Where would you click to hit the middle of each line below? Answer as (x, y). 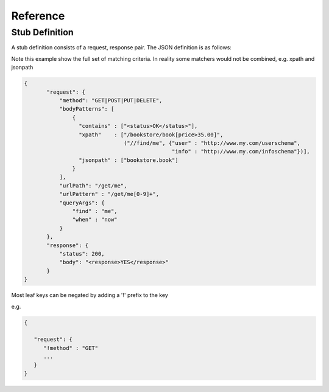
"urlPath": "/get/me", (93, 185)
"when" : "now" (95, 220)
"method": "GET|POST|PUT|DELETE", (111, 100)
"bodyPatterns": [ (87, 109)
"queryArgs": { (82, 203)
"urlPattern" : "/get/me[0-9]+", (109, 194)
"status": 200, (82, 254)
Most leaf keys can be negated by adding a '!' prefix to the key (90, 295)
